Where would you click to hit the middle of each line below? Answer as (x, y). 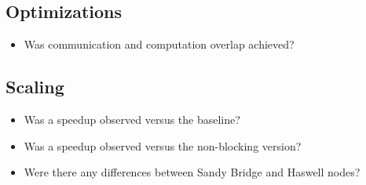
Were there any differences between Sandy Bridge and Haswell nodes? (192, 172)
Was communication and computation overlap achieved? (159, 44)
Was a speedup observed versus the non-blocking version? (163, 145)
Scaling (35, 87)
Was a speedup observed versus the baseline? (132, 119)
